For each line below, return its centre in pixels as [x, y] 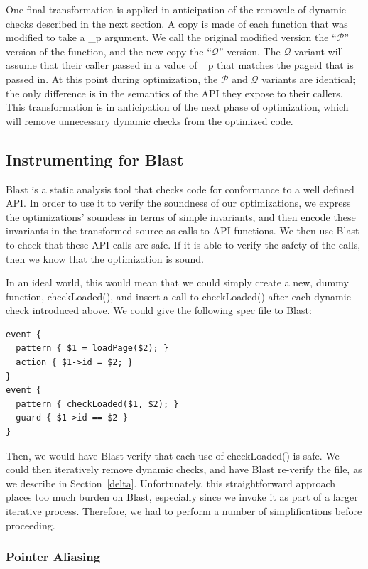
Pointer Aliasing [53, 557]
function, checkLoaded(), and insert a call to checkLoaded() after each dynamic [178, 296]
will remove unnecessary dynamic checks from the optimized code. [150, 120]
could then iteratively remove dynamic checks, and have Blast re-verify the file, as [184, 469]
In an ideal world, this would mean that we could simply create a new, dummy [177, 282]
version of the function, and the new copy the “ [109, 51]
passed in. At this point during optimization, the [112, 78]
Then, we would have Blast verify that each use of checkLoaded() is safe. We [173, 455]
